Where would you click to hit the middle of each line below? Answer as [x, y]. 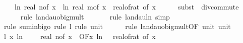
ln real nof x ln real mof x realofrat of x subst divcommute [127, 6]
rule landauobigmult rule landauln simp [95, 16]
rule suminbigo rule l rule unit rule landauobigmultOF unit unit [117, 26]
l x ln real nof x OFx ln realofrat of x [80, 36]
